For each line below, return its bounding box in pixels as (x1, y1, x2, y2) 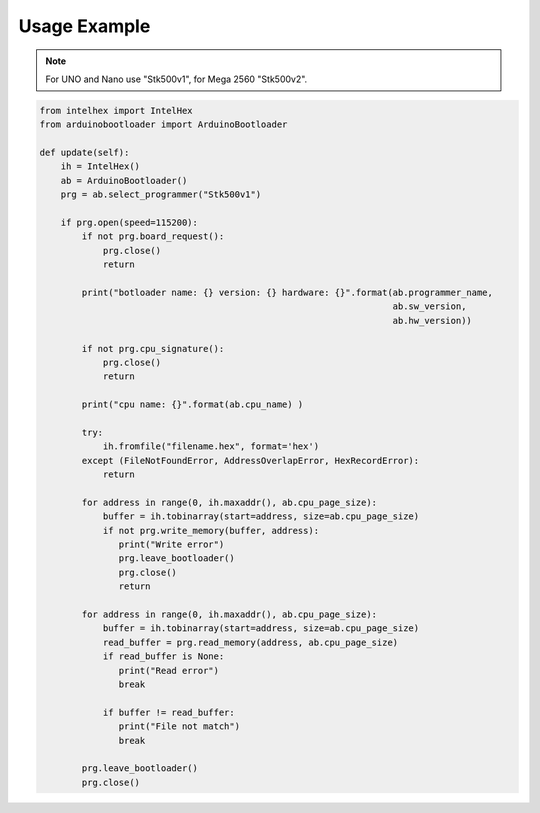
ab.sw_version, (392, 301, 467, 312)
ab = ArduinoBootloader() (60, 175, 188, 186)
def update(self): (39, 147, 130, 159)
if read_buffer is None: (102, 651, 225, 662)
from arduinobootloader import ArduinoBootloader (39, 119, 288, 130)
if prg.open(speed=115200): (60, 217, 199, 229)
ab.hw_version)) (392, 315, 472, 326)
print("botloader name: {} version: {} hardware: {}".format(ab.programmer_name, (81, 287, 494, 298)
